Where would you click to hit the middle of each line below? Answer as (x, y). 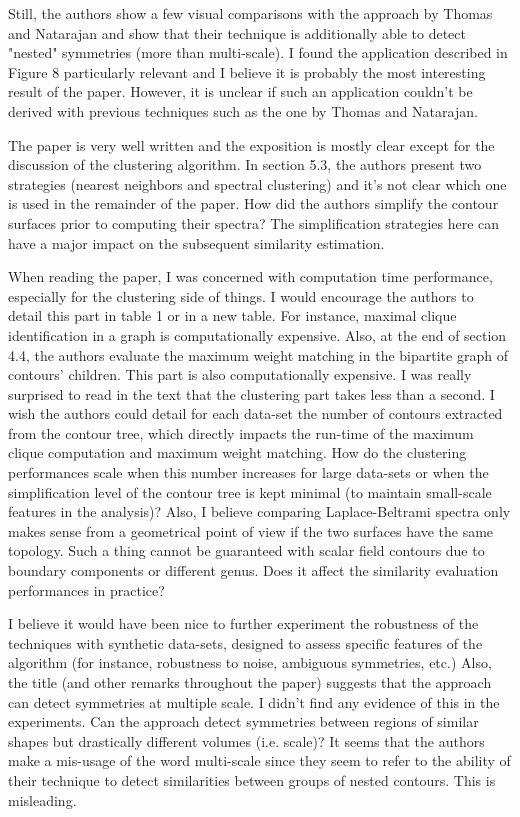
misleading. (42, 799)
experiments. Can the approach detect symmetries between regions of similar (243, 721)
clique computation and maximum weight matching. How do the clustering (237, 452)
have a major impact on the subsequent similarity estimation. (196, 242)
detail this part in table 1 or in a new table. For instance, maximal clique (232, 315)
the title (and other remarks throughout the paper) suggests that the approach (250, 682)
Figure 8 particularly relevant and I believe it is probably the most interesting (247, 71)
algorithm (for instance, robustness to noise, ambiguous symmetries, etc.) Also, (250, 662)
